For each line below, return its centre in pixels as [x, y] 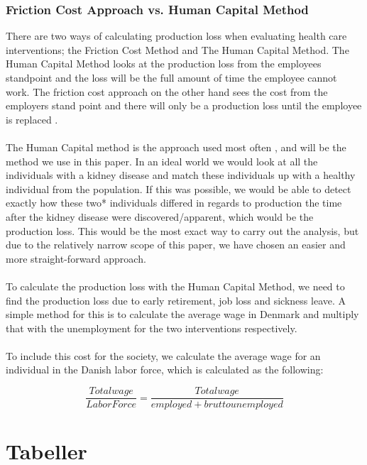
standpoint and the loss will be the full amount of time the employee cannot [171, 77]
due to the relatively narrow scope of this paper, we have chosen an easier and [176, 245]
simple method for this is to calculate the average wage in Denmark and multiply [182, 314]
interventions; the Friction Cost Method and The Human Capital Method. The [177, 49]
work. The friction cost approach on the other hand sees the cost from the [167, 91]
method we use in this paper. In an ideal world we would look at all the [162, 161]
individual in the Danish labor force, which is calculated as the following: [165, 370]
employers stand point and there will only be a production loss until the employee [184, 105]
